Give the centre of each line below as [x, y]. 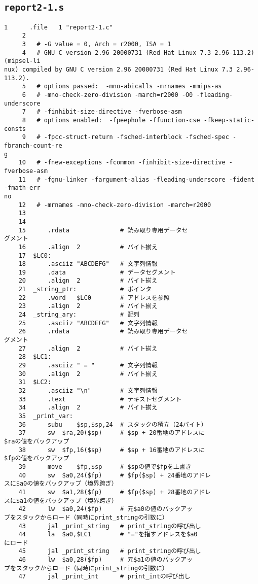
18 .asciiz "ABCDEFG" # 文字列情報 [88, 264]
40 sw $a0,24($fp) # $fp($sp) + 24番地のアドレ [115, 475]
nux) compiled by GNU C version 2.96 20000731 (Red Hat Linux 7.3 [119, 70]
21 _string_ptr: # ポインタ [85, 289]
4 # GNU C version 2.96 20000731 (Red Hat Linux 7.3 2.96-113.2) [138, 53]
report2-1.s [34, 8]
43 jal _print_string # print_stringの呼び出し [110, 526]
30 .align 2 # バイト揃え [88, 374]
